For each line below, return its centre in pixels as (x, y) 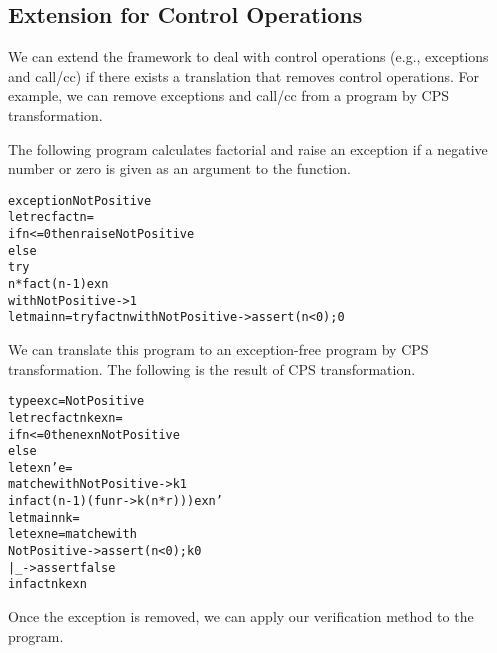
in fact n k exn (47, 584)
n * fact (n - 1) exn (58, 284)
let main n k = (44, 517)
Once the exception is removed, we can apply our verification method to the (241, 616)
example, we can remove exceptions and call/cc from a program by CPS (228, 95)
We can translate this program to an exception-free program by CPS (218, 349)
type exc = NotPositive (76, 401)
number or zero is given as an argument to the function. (179, 168)
